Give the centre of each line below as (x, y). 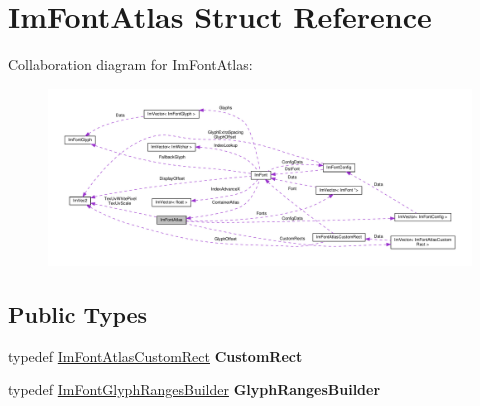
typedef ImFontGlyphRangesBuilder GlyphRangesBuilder (194, 389)
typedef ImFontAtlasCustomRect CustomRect (155, 355)
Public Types (78, 313)
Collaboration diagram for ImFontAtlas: (130, 64)
